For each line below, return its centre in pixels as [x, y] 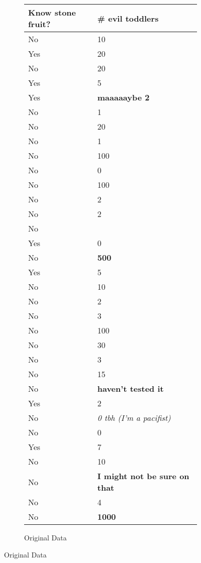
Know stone [52, 12]
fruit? [39, 24]
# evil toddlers [128, 18]
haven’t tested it [130, 388]
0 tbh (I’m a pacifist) [134, 418]
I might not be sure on [143, 476]
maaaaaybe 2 [123, 97]
